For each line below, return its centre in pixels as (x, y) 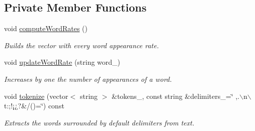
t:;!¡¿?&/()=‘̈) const (34, 106)
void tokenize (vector (36, 96)
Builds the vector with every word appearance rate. (81, 45)
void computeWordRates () (46, 28)
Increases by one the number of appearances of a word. (88, 79)
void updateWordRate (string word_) (62, 62)
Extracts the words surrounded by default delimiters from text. (99, 122)
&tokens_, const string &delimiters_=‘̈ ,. (176, 96)
